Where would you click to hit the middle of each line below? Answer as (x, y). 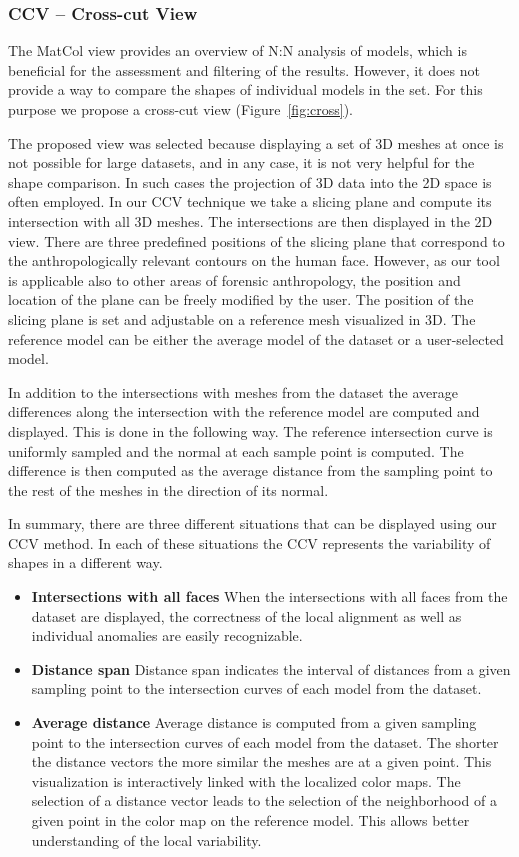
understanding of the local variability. (146, 839)
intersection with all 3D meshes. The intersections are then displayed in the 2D (250, 220)
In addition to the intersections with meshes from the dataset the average (233, 391)
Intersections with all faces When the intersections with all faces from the (269, 596)
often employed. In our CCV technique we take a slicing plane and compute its (250, 201)
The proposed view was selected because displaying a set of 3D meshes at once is (256, 142)
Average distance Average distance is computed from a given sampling (254, 722)
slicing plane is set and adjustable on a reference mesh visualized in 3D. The (242, 318)
